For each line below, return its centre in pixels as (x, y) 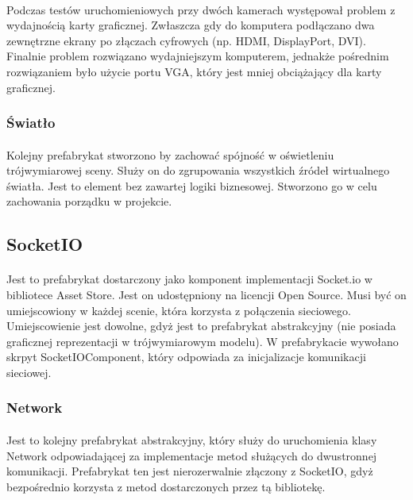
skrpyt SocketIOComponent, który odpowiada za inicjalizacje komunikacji (186, 357)
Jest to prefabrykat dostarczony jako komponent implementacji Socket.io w (189, 279)
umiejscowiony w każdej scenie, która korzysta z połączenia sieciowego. (179, 310)
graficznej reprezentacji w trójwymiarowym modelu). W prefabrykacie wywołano (203, 341)
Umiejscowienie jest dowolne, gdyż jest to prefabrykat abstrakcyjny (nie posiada (201, 326)
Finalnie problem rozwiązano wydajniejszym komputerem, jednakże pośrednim (198, 56)
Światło (31, 123)
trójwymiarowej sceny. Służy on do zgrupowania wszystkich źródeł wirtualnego (198, 170)
